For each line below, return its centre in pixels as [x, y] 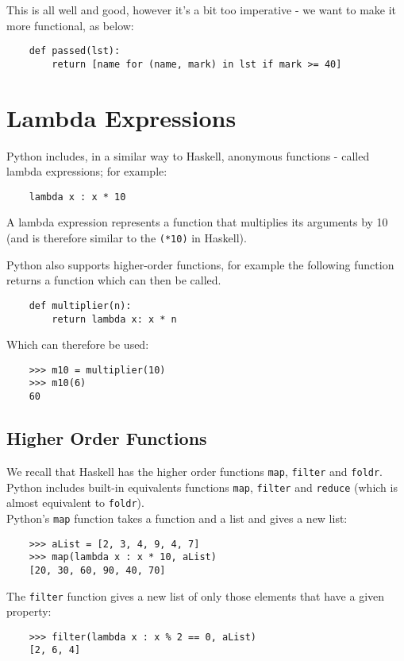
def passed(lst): [75, 51]
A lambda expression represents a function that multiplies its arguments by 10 [197, 222]
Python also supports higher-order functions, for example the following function [200, 264]
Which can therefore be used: [78, 344]
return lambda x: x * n [114, 319]
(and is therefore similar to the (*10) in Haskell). [127, 238]
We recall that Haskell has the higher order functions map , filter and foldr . [195, 471]
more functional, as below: [70, 25]
